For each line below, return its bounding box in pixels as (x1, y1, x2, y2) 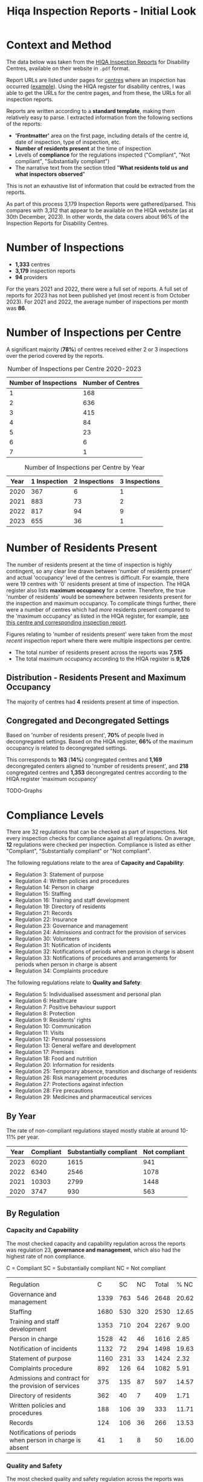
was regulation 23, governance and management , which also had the (6, 1246, 181, 1254)
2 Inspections (73, 477, 114, 485)
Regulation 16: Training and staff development (14, 896, 130, 904)
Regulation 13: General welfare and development (14, 1042, 136, 1049)
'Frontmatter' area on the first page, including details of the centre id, (14, 132, 189, 139)
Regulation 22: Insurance (14, 916, 77, 923)
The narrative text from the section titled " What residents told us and (14, 164, 188, 171)
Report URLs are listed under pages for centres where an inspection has (6, 76, 186, 83)
